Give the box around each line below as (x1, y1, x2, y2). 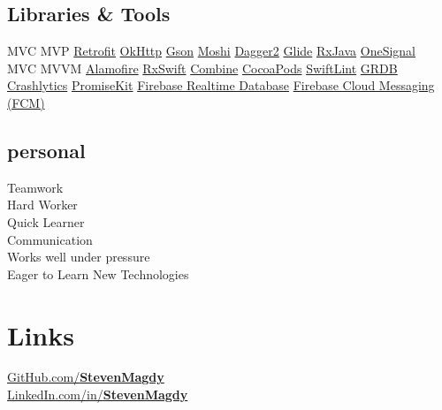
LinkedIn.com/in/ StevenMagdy (7, 385, 188, 404)
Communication (7, 230, 93, 248)
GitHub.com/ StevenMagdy (7, 368, 164, 386)
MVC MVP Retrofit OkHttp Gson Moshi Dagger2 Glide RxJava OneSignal (7, 42, 415, 60)
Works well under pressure (7, 247, 150, 266)
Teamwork (7, 178, 64, 196)
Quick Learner (7, 212, 85, 231)
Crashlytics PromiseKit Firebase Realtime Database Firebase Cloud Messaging (7, 76, 435, 95)
